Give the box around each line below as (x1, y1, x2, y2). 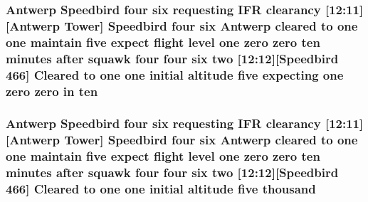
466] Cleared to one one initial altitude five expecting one (6, 65, 344, 83)
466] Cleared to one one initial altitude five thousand (6, 180, 316, 198)
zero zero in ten (6, 82, 98, 100)
